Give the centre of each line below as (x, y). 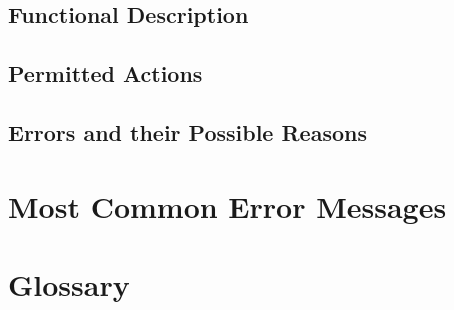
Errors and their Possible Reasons (187, 131)
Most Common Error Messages (227, 205)
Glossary (69, 283)
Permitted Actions (105, 73)
